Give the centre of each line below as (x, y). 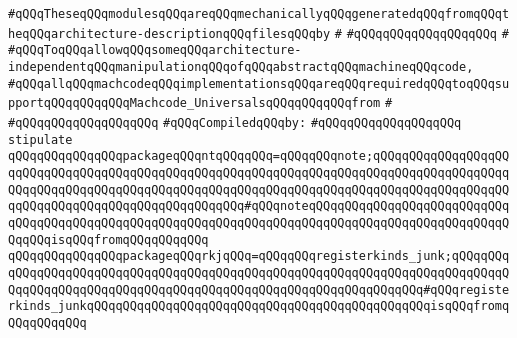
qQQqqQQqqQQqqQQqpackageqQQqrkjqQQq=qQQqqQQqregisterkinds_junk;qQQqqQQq (259, 256)
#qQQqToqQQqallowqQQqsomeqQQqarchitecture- (155, 50)
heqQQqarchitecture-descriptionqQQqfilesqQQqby (169, 33)
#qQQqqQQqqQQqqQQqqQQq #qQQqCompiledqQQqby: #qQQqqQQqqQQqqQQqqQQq (235, 122)
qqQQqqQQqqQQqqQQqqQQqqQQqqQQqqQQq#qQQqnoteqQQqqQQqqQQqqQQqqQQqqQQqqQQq (259, 206)
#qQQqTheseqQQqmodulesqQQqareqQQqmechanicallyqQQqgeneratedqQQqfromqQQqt (259, 14)
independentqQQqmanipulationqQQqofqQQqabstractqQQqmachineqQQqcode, (241, 66)
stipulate (40, 139)
